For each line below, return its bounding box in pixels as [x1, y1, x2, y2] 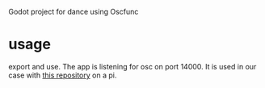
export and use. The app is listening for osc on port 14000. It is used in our [8, 61, 257, 71]
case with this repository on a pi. [8, 70, 117, 80]
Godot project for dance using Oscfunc [8, 7, 139, 16]
